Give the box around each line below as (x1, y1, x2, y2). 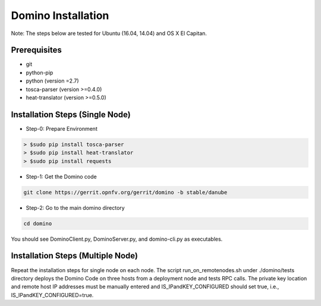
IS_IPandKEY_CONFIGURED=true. (11, 291, 94, 298)
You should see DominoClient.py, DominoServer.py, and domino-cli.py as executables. (11, 235, 223, 242)
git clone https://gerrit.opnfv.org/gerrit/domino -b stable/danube (23, 189, 228, 195)
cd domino (23, 220, 52, 227)
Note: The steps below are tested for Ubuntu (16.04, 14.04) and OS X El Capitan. (11, 30, 207, 37)
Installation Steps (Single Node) (11, 109, 131, 119)
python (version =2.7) (26, 77, 80, 84)
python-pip (26, 69, 53, 76)
